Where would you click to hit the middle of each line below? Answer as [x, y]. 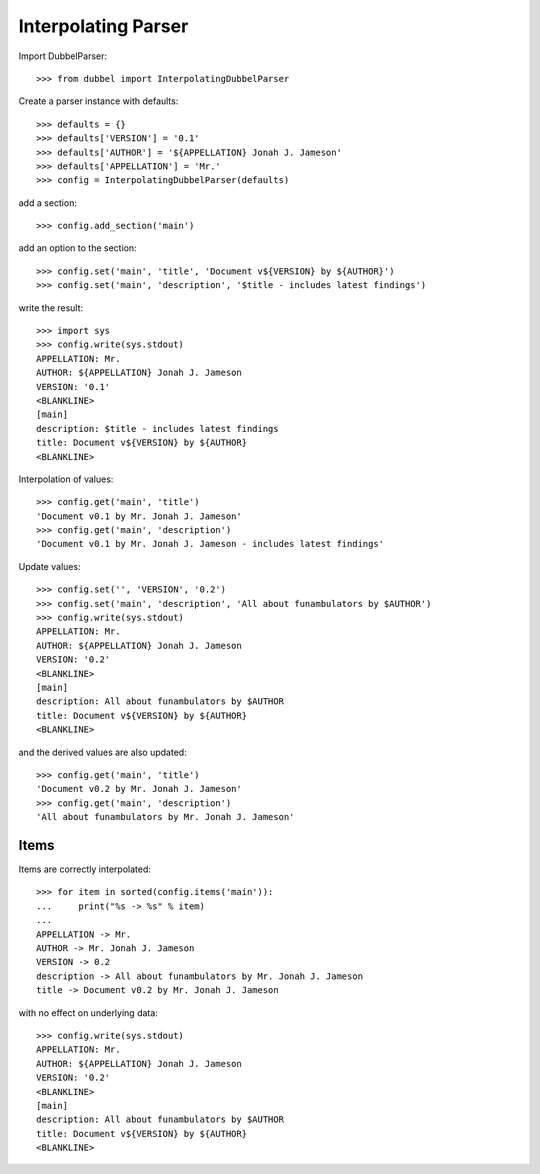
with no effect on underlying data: [88, 1012]
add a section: [47, 202]
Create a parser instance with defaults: [98, 101]
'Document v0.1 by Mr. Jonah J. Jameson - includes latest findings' [210, 544]
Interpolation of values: [66, 479]
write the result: [51, 307]
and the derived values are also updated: [102, 752]
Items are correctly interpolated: [85, 869]
